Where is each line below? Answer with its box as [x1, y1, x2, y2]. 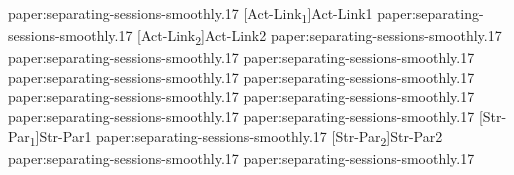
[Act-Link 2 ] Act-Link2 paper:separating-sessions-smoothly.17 [137, 25, 502, 48]
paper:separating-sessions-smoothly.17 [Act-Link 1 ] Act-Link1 [8, 3, 373, 26]
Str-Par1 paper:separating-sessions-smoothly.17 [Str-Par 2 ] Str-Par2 [39, 125, 443, 149]
